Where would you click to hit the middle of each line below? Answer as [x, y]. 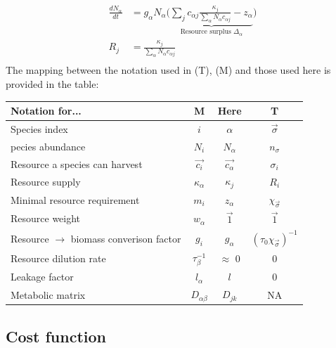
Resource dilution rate [58, 258]
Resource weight [46, 218]
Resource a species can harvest [77, 163]
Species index [39, 128]
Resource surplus [206, 32]
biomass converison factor [126, 238]
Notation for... [46, 111]
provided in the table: [52, 83]
